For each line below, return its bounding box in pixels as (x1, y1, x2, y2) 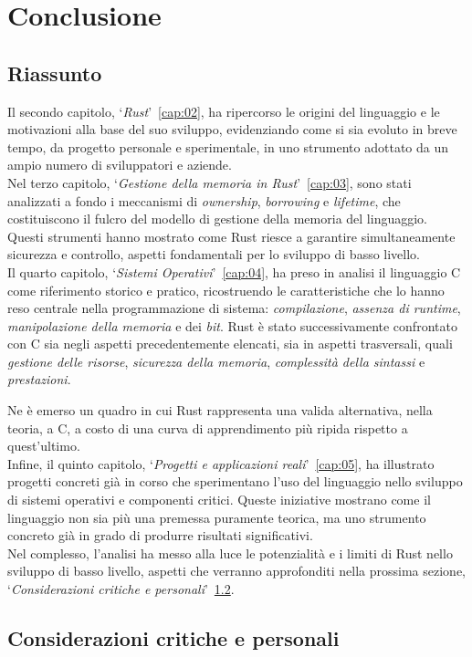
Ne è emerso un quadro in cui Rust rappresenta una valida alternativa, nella (7, 401, 433, 420)
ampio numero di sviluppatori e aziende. (7, 155, 232, 174)
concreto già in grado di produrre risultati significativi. (7, 526, 313, 545)
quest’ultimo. (7, 436, 80, 455)
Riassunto (7, 58, 102, 87)
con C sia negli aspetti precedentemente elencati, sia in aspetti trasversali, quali (7, 334, 453, 353)
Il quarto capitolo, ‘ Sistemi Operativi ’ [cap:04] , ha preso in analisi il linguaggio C (7, 262, 461, 281)
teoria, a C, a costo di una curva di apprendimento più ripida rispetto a (7, 418, 408, 437)
